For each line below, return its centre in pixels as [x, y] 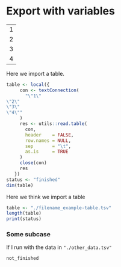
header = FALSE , [49, 135]
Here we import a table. [36, 73]
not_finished [23, 259]
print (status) [24, 219]
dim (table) [20, 185]
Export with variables [61, 11]
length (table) [24, 213]
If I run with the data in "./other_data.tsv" [59, 247]
